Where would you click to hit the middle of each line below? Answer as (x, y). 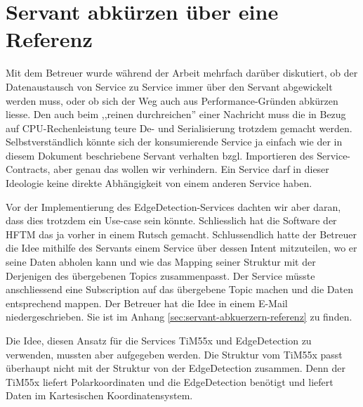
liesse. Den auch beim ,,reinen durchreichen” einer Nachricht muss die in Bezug (176, 114)
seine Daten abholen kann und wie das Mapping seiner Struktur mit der (161, 262)
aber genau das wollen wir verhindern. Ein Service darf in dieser (191, 169)
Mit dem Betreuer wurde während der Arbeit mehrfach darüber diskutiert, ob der (182, 73)
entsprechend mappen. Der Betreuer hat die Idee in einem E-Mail (147, 303)
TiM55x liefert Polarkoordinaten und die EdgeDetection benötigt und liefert (170, 381)
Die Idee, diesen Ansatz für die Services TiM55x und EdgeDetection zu (159, 340)
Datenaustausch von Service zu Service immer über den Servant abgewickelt (169, 86)
